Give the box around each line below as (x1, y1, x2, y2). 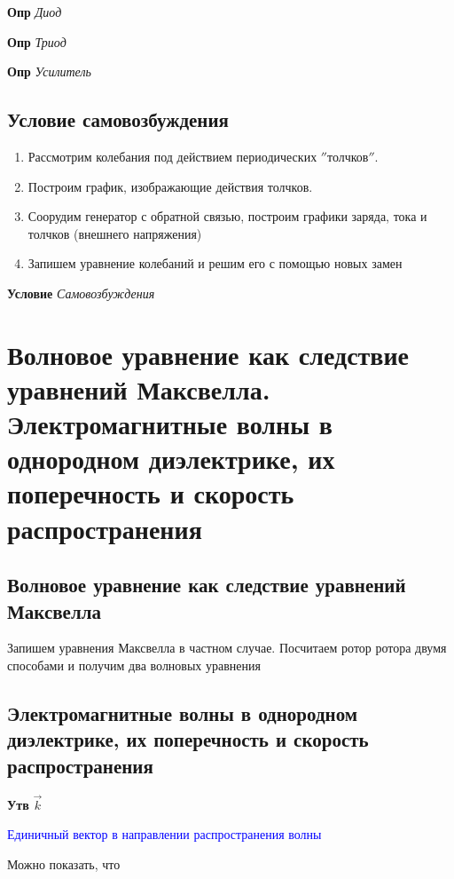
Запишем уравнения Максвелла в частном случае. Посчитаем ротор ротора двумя (7, 638, 447, 657)
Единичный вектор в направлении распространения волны (7, 825, 322, 843)
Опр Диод (7, 3, 62, 20)
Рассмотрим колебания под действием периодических (27, 146, 317, 165)
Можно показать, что (7, 855, 121, 874)
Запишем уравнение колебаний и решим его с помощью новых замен (27, 254, 403, 273)
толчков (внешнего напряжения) (27, 224, 202, 242)
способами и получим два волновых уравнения (7, 656, 261, 675)
